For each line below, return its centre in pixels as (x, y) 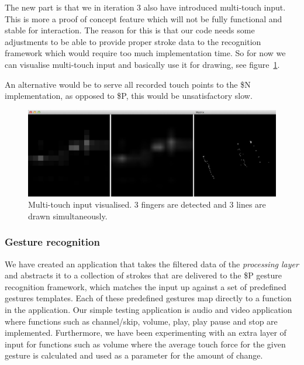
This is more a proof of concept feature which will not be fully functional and (144, 18)
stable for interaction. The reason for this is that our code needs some (130, 30)
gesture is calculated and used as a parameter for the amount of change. (134, 355)
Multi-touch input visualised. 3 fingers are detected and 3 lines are (147, 204)
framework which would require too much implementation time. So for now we (145, 53)
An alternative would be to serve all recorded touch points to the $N (128, 84)
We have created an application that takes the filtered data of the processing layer (152, 264)
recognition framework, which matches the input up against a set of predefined (146, 286)
